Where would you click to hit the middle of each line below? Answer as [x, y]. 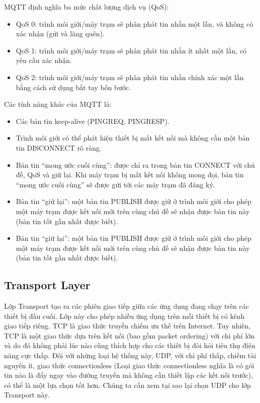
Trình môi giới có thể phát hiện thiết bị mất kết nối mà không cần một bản [133, 138]
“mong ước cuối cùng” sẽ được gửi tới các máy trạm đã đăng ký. [115, 184]
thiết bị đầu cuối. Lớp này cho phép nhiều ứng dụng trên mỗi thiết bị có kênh [124, 316]
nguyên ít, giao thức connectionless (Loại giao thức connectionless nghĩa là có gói [129, 365]
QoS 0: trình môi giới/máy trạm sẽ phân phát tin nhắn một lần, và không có [135, 23]
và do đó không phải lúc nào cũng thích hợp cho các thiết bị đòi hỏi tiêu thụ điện [130, 345]
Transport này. [27, 395]
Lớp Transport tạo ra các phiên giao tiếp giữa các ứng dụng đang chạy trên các [126, 306]
